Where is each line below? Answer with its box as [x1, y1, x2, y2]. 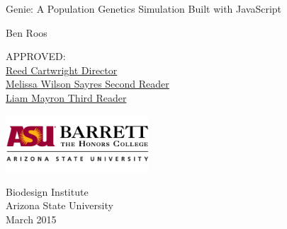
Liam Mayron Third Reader [6, 90, 127, 105]
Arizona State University [6, 198, 113, 213]
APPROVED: [6, 49, 66, 64]
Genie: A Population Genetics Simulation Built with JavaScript [6, 1, 282, 16]
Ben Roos [6, 25, 47, 40]
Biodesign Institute [6, 184, 89, 199]
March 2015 [6, 211, 57, 226]
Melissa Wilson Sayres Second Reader [6, 76, 169, 91]
